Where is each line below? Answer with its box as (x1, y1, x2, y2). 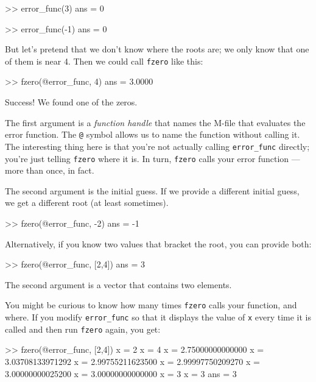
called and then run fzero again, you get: (5, 322, 161, 335)
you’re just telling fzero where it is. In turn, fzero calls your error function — (5, 152, 300, 164)
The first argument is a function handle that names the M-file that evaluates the (5, 116, 306, 129)
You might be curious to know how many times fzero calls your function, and (5, 299, 297, 311)
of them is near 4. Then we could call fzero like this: (5, 54, 203, 67)
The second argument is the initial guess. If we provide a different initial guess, (5, 184, 300, 197)
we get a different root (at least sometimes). (5, 196, 169, 209)
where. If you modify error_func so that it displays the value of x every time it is (5, 311, 312, 323)
